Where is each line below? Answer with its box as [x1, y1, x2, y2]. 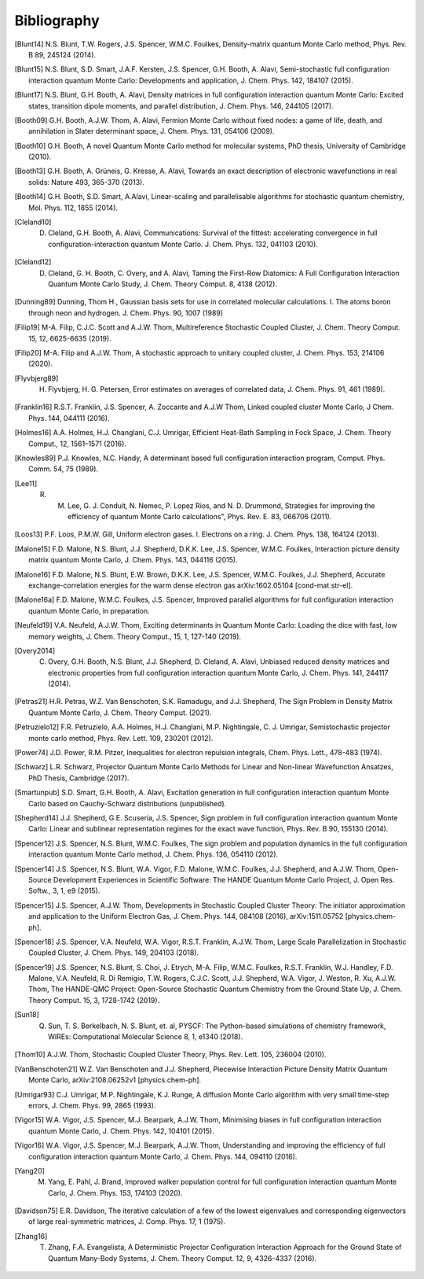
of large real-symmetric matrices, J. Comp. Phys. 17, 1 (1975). [28, 1217, 225, 1226]
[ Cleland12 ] [14, 257, 52, 267]
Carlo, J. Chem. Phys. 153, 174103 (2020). [48, 1188, 183, 1197]
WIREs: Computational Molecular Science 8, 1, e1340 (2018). [48, 1032, 243, 1041]
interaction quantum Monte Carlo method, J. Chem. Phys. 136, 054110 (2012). [28, 850, 279, 859]
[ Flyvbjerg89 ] [14, 374, 59, 383]
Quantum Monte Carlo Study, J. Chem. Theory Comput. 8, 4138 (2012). [48, 279, 278, 289]
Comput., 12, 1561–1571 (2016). [28, 439, 127, 448]
